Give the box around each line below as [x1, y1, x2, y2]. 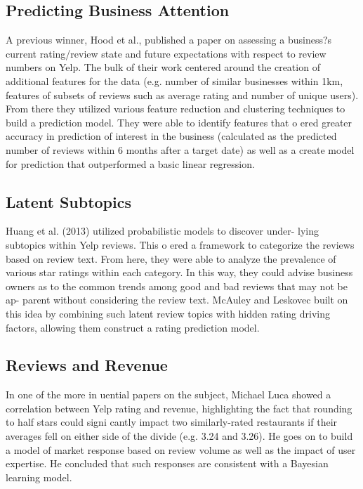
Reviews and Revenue [6, 354, 168, 376]
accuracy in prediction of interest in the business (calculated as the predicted [6, 129, 337, 143]
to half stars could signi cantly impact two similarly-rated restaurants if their [6, 415, 338, 429]
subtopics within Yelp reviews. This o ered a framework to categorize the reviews [6, 237, 355, 252]
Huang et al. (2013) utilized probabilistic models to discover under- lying [6, 223, 319, 238]
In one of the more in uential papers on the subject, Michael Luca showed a [6, 387, 331, 402]
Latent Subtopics [6, 190, 132, 212]
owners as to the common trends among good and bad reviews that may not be [6, 278, 348, 293]
